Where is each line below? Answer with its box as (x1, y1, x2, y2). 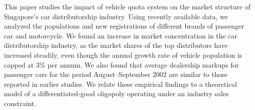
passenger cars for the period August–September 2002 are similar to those (4, 69, 228, 79)
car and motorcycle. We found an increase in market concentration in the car (4, 30, 238, 40)
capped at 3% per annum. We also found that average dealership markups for (4, 59, 239, 70)
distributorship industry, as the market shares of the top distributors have (4, 40, 228, 50)
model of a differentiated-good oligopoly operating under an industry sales (4, 88, 229, 99)
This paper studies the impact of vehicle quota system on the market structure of (4, 1, 251, 11)
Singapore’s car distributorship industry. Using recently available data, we (4, 11, 228, 21)
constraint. (4, 98, 37, 108)
